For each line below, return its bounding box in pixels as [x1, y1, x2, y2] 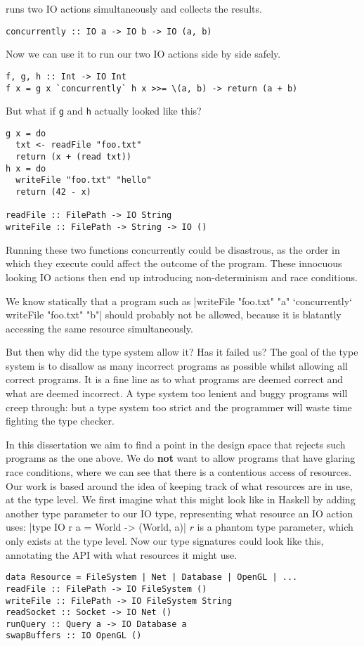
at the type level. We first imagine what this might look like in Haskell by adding [6, 492, 356, 507]
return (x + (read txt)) [15, 152, 131, 162]
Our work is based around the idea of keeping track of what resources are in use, [6, 478, 353, 493]
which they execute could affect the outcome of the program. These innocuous [6, 256, 342, 271]
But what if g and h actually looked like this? [6, 103, 202, 118]
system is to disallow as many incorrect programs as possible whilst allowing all [6, 358, 348, 373]
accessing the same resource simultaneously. [6, 321, 193, 335]
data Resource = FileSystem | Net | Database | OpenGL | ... [6, 572, 298, 583]
